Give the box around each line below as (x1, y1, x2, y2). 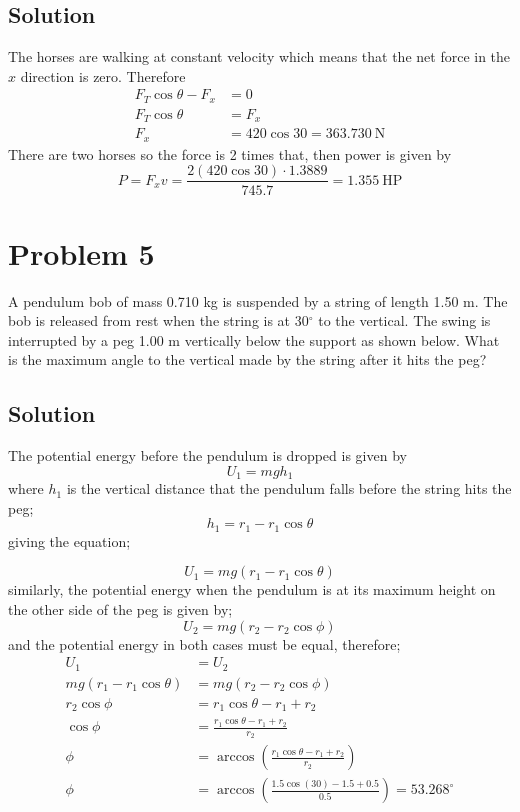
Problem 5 (8, 232, 155, 273)
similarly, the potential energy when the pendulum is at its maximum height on (8, 579, 496, 600)
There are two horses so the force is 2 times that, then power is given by (8, 143, 452, 164)
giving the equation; (8, 530, 131, 551)
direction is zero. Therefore (20, 65, 186, 86)
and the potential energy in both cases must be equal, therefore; (8, 633, 401, 654)
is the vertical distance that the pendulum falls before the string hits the (66, 478, 512, 499)
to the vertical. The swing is (318, 310, 491, 331)
